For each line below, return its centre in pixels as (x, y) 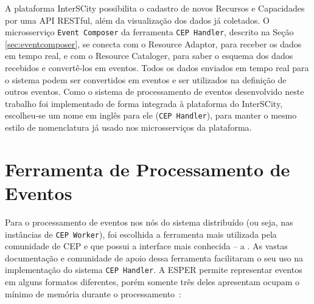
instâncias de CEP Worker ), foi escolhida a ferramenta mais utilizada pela (141, 234)
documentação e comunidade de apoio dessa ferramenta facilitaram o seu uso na (154, 257)
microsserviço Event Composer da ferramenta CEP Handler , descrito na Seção (149, 32)
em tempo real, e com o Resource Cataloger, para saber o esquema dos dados (149, 56)
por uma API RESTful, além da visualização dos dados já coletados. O (137, 20)
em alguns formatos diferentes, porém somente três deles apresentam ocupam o (152, 282)
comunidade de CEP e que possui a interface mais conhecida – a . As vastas (146, 246)
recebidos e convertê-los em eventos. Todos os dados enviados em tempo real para (157, 68)
